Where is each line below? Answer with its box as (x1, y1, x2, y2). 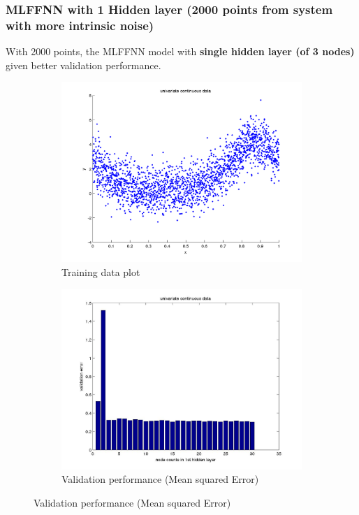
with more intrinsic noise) (6, 16, 154, 34)
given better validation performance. (6, 57, 161, 72)
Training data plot (61, 264, 140, 279)
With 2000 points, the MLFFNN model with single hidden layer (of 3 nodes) (6, 44, 355, 59)
